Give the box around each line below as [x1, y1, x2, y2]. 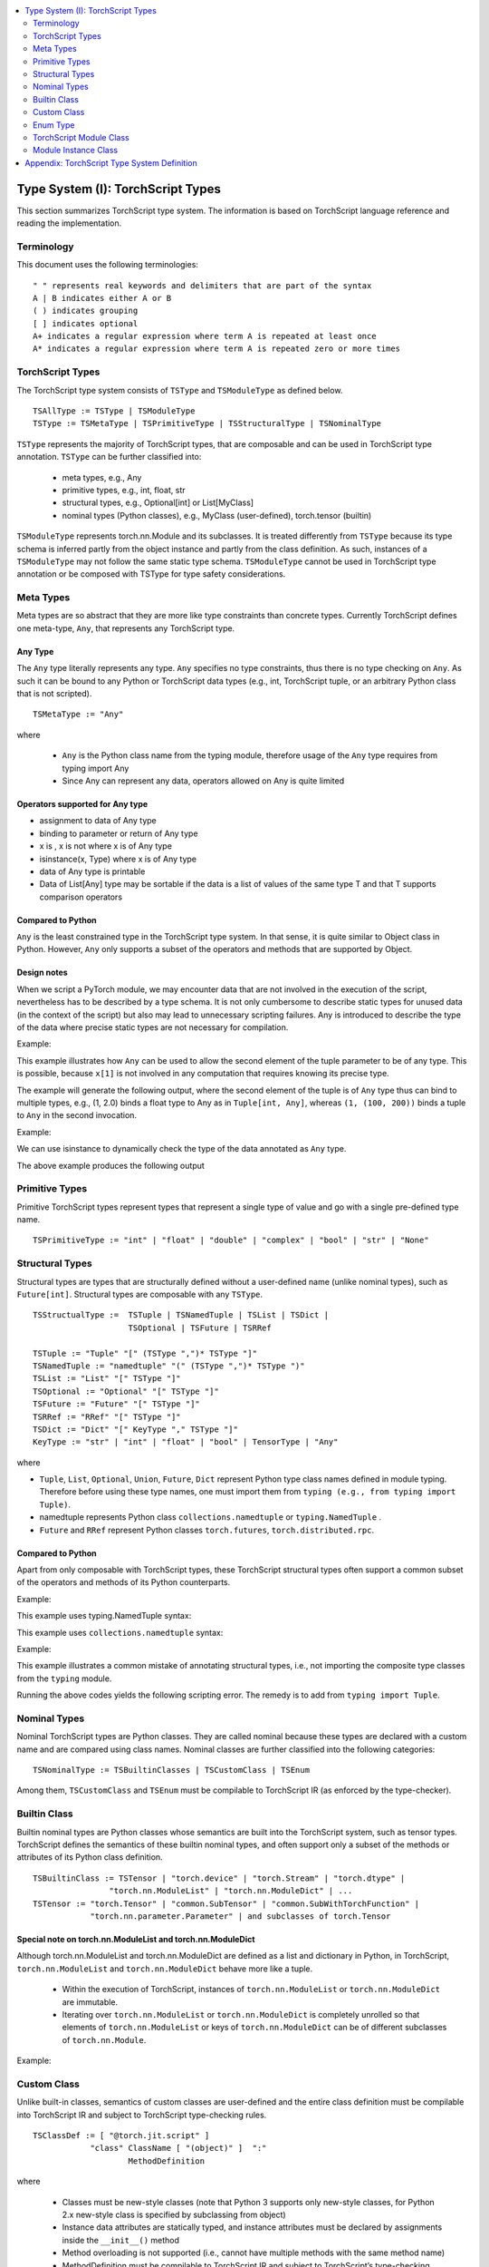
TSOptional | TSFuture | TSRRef [128, 1322, 272, 1333]
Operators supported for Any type [16, 798, 149, 809]
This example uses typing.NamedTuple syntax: [16, 1610, 192, 1621]
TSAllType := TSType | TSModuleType [33, 406, 196, 416]
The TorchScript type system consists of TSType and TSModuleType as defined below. [16, 384, 343, 395]
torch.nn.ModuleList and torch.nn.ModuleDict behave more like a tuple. [16, 1963, 313, 1974]
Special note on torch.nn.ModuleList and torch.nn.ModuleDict [16, 1933, 255, 1944]
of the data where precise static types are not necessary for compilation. [16, 1022, 289, 1033]
